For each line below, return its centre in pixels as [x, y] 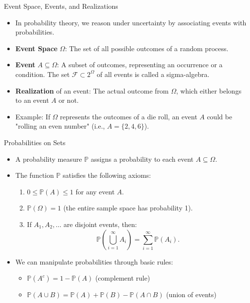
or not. [69, 100]
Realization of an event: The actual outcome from [92, 90]
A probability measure [49, 159]
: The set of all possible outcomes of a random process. [147, 48]
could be [220, 116]
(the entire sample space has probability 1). [128, 208]
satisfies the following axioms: [107, 175]
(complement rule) [123, 278]
